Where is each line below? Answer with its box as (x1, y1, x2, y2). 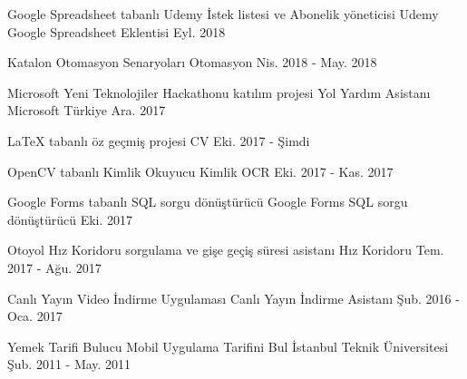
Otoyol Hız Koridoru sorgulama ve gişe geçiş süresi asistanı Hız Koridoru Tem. (7, 240, 444, 259)
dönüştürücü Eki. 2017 (7, 209, 133, 228)
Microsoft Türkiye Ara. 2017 (7, 101, 166, 120)
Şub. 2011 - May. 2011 (7, 355, 131, 374)
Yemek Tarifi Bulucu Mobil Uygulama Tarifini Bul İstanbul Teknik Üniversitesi (7, 336, 449, 355)
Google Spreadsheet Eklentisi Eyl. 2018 (7, 22, 226, 41)
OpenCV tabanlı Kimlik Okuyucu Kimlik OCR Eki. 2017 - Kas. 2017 (7, 161, 394, 180)
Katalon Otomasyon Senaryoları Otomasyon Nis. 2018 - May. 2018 (7, 53, 377, 72)
